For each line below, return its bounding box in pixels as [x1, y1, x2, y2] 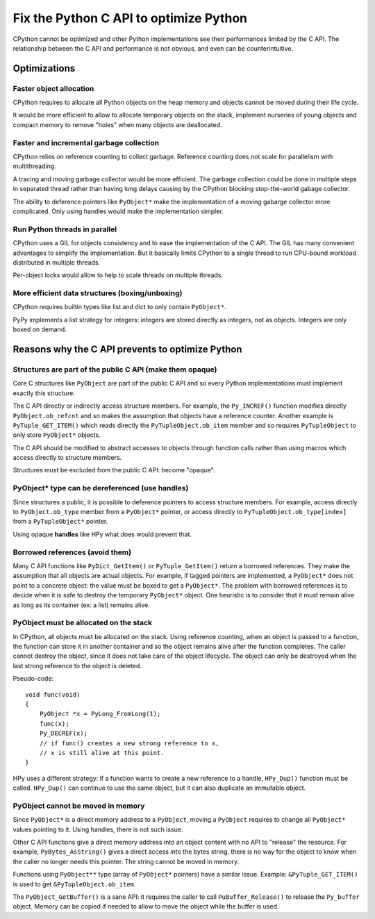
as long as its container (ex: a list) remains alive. [12, 601, 151, 609]
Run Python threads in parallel [12, 224, 117, 234]
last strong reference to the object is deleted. [12, 661, 142, 670]
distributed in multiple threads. [12, 258, 101, 267]
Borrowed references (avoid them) [12, 547, 132, 557]
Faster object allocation [12, 83, 94, 93]
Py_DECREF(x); [39, 729, 88, 738]
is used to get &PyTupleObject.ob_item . [12, 879, 136, 888]
